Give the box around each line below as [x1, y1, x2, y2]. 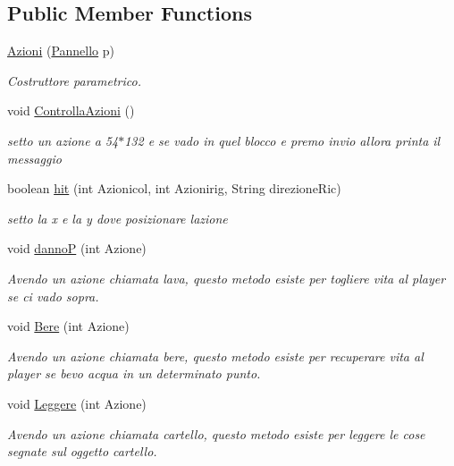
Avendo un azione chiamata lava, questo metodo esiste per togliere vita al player [7, 268, 446, 287]
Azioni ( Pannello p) [7, 41, 115, 60]
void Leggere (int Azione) [7, 394, 147, 412]
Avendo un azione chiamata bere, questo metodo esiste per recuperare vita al [7, 346, 424, 365]
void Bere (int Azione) [7, 317, 130, 335]
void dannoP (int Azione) [7, 239, 147, 258]
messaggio [7, 148, 62, 167]
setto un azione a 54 [7, 131, 119, 149]
